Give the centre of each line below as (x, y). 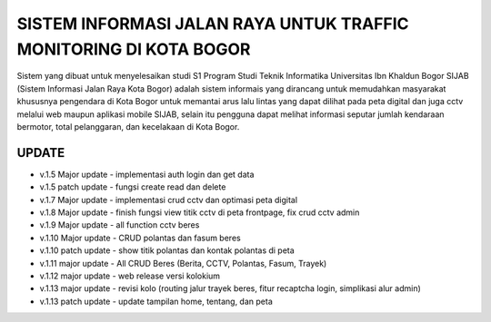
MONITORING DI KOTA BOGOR (134, 49)
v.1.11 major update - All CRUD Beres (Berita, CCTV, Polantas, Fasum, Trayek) (183, 263)
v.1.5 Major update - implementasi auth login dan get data (147, 174)
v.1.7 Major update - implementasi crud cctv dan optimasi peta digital (169, 200)
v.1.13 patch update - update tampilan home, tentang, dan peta (156, 301)
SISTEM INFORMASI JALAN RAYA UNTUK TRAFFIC (213, 24)
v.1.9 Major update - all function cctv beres (120, 225)
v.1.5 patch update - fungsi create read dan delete (133, 187)
